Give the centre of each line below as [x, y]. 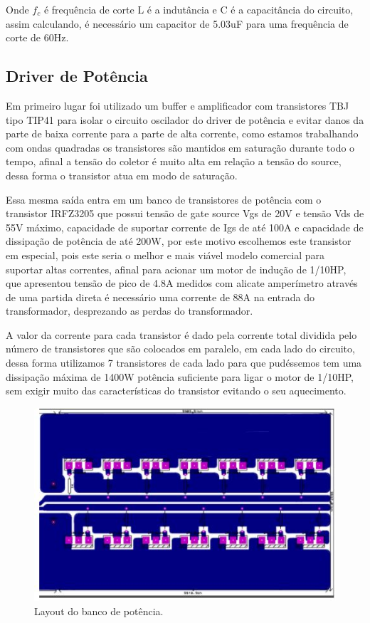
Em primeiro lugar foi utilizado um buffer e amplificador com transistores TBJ [178, 105]
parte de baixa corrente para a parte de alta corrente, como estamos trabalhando [182, 133]
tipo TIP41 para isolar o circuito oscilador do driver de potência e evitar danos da [185, 119]
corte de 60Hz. [37, 37]
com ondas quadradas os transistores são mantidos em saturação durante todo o [180, 147]
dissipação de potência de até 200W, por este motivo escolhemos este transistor [179, 241]
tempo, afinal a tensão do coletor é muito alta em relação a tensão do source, [174, 161]
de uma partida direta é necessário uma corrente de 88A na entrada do [160, 297]
